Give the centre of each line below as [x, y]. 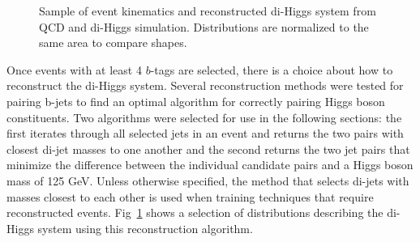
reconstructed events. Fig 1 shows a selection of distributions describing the [195, 212]
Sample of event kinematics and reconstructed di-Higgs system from [208, 11]
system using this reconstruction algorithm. [145, 228]
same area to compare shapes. [113, 42]
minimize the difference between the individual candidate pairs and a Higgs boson [210, 165]
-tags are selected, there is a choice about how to [272, 69]
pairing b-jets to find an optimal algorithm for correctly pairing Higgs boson [196, 101]
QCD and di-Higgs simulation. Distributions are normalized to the [204, 26]
